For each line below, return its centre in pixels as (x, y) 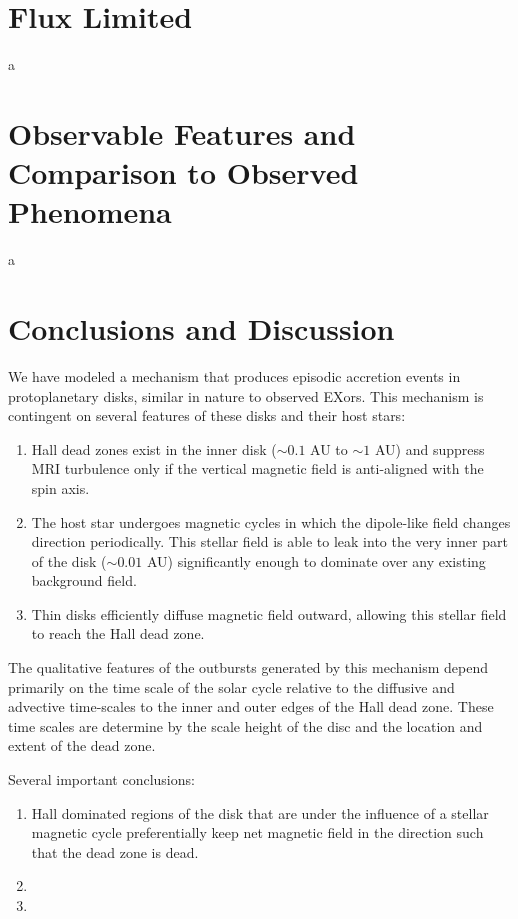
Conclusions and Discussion (201, 328)
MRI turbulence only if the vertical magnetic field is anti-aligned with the (257, 468)
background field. (84, 580)
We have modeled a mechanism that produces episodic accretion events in (234, 375)
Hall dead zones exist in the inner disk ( (154, 448)
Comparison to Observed (183, 172)
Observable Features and (182, 132)
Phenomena (90, 211)
